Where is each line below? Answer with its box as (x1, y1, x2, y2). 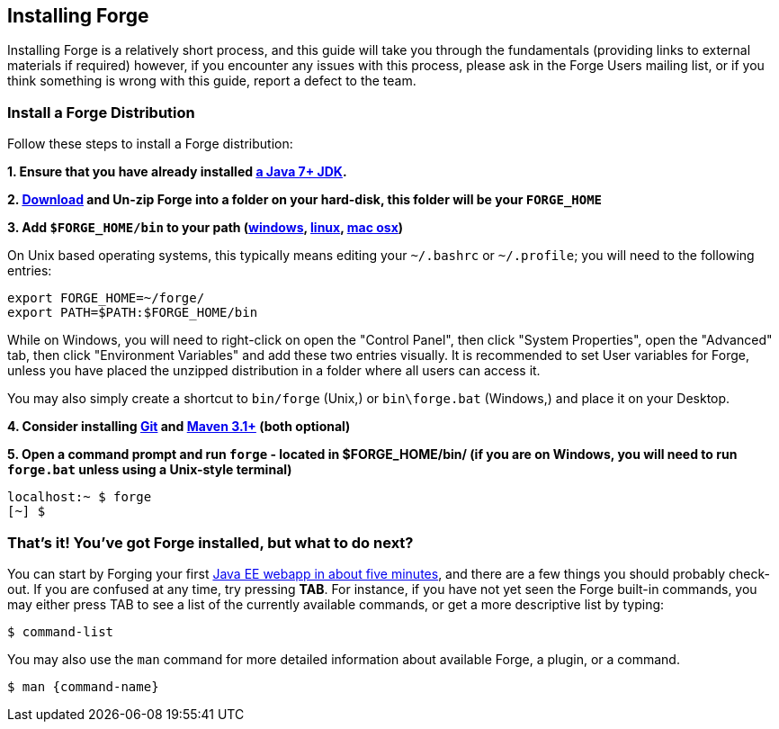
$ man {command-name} (7, 679, 159, 694)
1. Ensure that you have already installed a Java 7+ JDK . (7, 164, 347, 180)
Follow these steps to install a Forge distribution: (7, 136, 293, 152)
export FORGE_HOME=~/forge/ (7, 291, 205, 306)
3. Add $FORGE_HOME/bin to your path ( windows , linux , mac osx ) (7, 220, 404, 236)
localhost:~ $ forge (7, 490, 152, 505)
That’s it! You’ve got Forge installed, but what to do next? (7, 533, 414, 552)
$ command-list (7, 624, 114, 639)
